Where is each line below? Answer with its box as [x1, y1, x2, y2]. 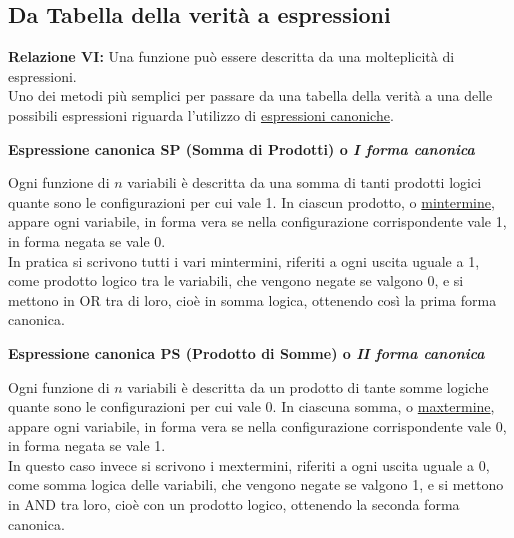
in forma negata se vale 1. [8, 435, 166, 456]
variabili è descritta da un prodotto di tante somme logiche [127, 376, 489, 397]
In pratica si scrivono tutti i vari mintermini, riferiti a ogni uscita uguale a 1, [8, 250, 480, 271]
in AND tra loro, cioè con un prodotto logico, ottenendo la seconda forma [8, 494, 460, 515]
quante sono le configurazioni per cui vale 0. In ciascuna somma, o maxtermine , [8, 396, 495, 417]
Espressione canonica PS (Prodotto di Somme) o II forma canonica [8, 342, 485, 363]
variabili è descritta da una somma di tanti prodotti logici [127, 172, 482, 193]
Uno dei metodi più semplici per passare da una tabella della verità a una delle [8, 85, 493, 106]
